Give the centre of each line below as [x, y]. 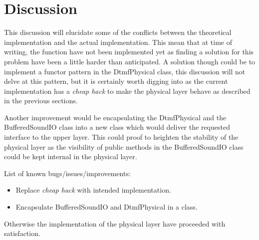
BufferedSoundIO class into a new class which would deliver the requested [117, 127]
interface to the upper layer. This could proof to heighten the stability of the [121, 137]
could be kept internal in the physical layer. [71, 156]
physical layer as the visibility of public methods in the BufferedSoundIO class [124, 146]
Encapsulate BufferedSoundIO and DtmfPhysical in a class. [107, 207]
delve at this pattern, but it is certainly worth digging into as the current [116, 81]
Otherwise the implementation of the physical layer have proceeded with [115, 223]
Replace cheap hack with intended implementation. [93, 190]
